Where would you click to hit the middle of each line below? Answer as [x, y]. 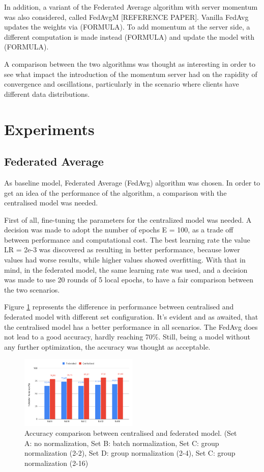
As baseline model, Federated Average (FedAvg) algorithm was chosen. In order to [132, 182]
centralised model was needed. [51, 203]
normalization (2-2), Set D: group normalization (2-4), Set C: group [130, 453]
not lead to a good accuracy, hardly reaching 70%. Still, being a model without [127, 337]
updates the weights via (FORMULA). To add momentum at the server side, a [127, 27]
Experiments [49, 129]
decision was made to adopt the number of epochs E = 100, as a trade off [119, 230]
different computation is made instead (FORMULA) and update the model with [129, 36]
